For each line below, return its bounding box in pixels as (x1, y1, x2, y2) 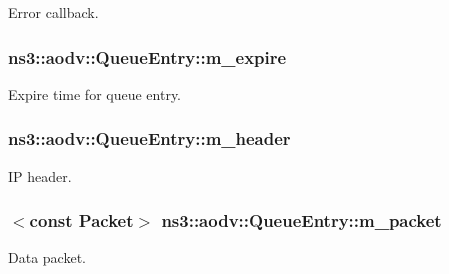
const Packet (29, 208, 134, 233)
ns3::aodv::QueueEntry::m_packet (161, 208, 442, 233)
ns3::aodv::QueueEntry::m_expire (8, 44, 287, 69)
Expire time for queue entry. (8, 83, 181, 104)
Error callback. (8, 2, 99, 22)
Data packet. (8, 247, 86, 268)
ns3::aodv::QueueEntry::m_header (8, 126, 291, 151)
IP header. (8, 165, 72, 186)
